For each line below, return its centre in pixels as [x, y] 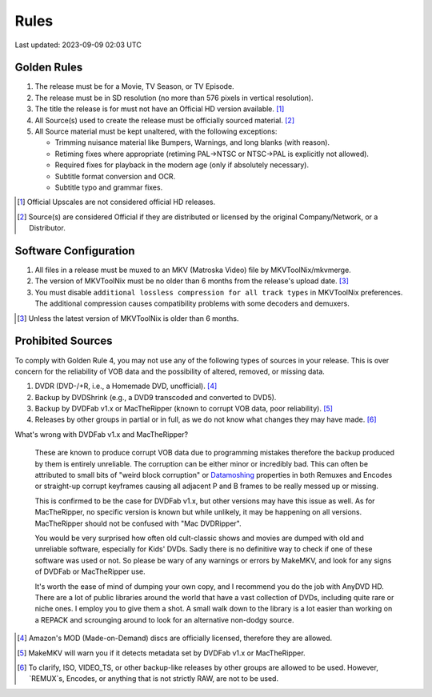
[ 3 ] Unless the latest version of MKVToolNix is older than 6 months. [128, 318]
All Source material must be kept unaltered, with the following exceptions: [156, 131]
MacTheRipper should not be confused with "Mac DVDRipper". [138, 523]
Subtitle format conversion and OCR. [115, 176]
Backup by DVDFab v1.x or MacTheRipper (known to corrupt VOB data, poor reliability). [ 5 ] [184, 409]
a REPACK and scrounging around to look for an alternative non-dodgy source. [164, 619]
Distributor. [47, 228]
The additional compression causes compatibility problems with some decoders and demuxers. [192, 303]
